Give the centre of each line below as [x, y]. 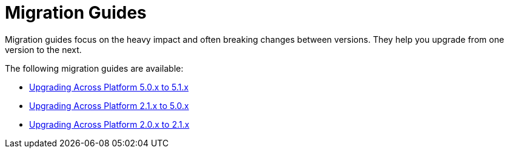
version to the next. [43, 49]
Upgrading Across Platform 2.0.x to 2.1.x [109, 124]
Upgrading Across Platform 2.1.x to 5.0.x [109, 105]
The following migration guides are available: [94, 68]
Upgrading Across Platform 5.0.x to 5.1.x [109, 87]
